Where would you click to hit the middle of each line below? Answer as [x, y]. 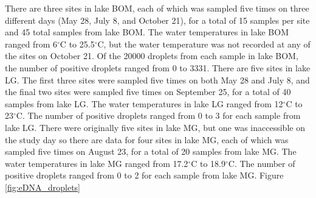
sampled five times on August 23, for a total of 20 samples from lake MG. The [151, 151]
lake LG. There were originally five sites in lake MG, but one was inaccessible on [155, 127]
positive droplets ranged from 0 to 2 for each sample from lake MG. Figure [144, 175]
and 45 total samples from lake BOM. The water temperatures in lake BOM [147, 32]
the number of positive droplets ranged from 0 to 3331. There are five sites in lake [158, 67]
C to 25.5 [77, 44]
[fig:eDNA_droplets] [43, 187]
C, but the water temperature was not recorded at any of [204, 44]
